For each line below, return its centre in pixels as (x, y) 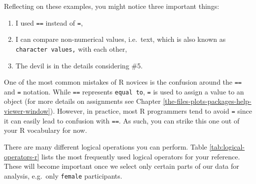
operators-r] (22, 156)
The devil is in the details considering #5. (79, 65)
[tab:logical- (227, 146)
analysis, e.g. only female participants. (63, 175)
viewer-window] (27, 111)
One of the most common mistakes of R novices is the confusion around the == (123, 82)
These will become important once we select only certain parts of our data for (122, 166)
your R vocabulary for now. (46, 130)
